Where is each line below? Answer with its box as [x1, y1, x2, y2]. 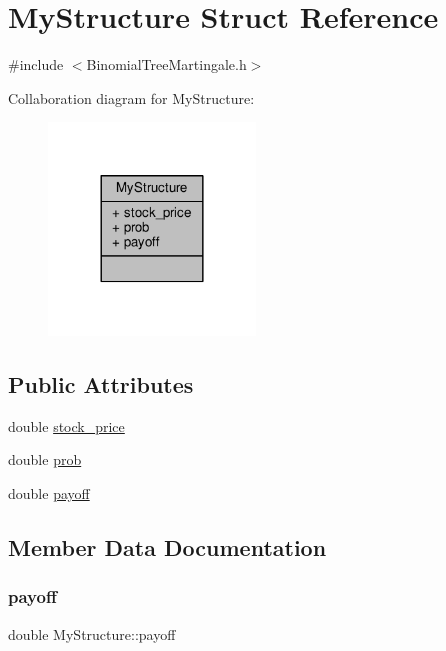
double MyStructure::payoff [8, 623, 176, 644]
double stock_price [8, 415, 125, 436]
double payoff [8, 483, 90, 504]
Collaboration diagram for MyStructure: [8, 87, 255, 108]
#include [8, 54, 64, 75]
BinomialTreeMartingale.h [86, 54, 247, 75]
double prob [8, 449, 82, 470]
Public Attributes [8, 369, 194, 400]
